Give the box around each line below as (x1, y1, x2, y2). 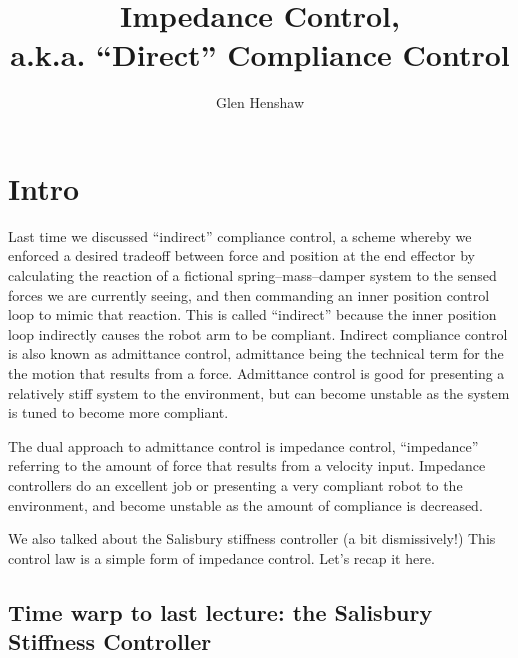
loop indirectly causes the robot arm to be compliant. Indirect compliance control (8, 323, 508, 344)
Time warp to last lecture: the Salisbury (8, 596, 433, 627)
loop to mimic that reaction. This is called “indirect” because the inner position (8, 304, 497, 325)
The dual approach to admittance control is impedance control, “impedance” (8, 435, 479, 456)
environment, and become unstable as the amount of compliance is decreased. (8, 494, 483, 515)
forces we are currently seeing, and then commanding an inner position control (8, 284, 490, 305)
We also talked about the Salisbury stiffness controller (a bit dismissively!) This (8, 528, 496, 549)
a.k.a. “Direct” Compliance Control (10, 34, 510, 75)
